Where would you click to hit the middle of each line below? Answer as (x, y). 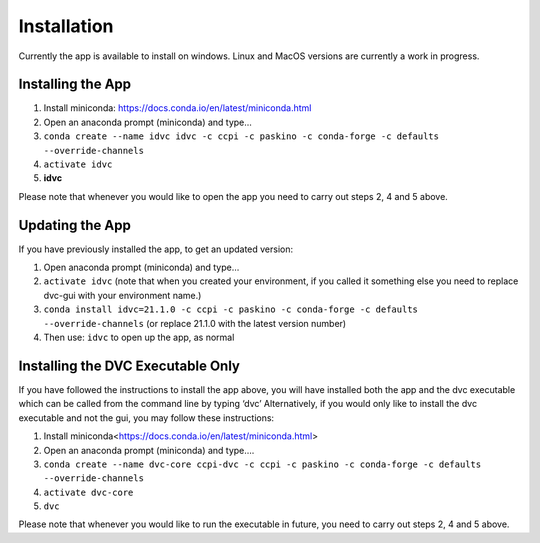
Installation (66, 26)
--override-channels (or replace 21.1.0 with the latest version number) (195, 323)
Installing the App (75, 84)
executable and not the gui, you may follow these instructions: (146, 417)
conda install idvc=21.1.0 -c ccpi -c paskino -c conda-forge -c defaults (231, 309)
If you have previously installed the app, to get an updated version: (156, 249)
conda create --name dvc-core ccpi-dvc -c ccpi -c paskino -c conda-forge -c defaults (262, 464)
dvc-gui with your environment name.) (122, 295)
